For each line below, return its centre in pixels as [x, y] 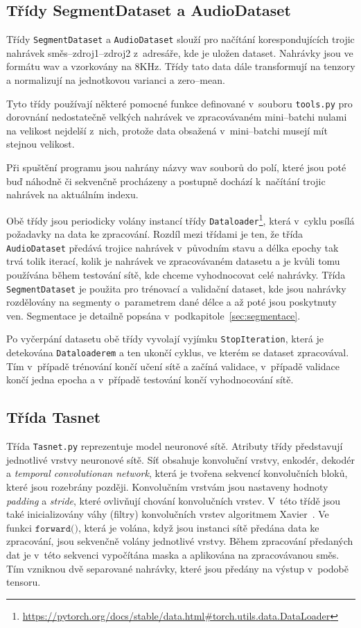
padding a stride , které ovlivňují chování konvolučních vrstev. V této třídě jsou [173, 500]
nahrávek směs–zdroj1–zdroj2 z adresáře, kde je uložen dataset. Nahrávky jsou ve [180, 52]
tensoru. [24, 582]
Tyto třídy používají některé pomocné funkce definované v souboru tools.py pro [179, 103]
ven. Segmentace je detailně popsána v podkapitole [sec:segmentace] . [153, 315]
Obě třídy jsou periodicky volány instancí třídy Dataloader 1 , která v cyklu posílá [180, 219]
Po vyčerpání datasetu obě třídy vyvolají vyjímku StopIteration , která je [165, 339]
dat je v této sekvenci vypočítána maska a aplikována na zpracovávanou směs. [173, 554]
